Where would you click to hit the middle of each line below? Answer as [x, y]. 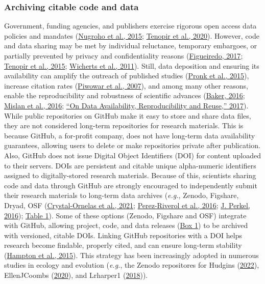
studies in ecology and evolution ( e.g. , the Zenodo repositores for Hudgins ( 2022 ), [132, 265]
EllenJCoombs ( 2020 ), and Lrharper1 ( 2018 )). [76, 275]
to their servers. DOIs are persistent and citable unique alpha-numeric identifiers [130, 165]
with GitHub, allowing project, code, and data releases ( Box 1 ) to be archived [126, 225]
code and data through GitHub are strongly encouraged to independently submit [131, 185]
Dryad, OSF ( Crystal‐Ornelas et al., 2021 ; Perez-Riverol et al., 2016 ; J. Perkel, [127, 205]
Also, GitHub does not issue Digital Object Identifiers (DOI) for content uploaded [133, 155]
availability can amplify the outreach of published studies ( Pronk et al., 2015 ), [127, 76]
